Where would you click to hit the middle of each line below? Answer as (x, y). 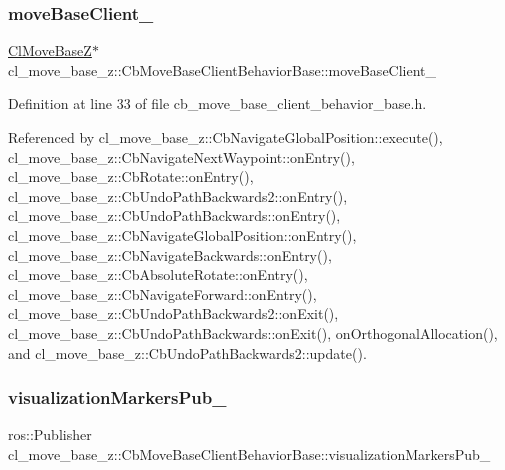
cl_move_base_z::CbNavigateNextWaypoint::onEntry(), (181, 156)
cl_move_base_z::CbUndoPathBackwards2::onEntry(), (178, 195)
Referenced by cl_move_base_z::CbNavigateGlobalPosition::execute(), (225, 137)
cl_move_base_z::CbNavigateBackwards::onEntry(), (170, 254)
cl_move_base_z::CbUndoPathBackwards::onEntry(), (174, 215)
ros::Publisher (50, 434)
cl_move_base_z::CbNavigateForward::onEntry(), (162, 293)
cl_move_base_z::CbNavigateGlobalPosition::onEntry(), (182, 234)
